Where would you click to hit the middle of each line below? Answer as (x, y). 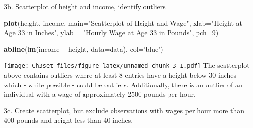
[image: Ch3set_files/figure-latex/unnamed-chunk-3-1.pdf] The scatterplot (127, 65)
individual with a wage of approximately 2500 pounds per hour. (100, 94)
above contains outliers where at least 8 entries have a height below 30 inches (120, 75)
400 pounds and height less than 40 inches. (69, 120)
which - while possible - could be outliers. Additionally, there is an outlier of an (123, 84)
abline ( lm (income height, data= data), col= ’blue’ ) (84, 49)
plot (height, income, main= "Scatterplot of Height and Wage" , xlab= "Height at (123, 23)
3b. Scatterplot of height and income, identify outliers (85, 6)
